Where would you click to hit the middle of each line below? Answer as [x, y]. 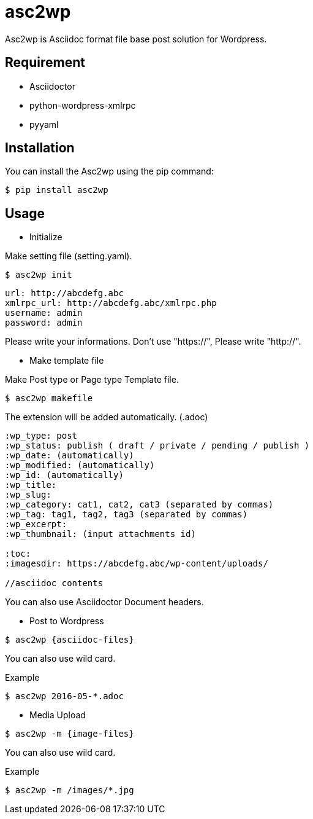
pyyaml [44, 124]
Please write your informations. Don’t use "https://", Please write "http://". [153, 342]
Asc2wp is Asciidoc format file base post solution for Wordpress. [136, 39]
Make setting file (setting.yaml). [69, 256]
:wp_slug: [28, 495]
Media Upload [58, 715]
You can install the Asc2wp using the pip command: [109, 171]
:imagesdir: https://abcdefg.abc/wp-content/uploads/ [137, 564]
